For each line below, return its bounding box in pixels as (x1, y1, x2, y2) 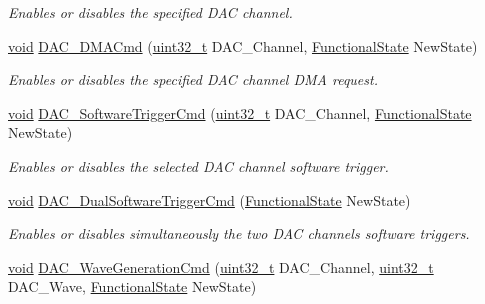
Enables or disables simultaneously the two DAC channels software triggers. (8, 223, 470, 244)
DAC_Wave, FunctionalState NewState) (8, 276, 257, 297)
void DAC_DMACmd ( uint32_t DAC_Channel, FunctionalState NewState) (8, 35, 478, 56)
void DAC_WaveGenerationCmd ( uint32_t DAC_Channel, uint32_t (8, 256, 434, 277)
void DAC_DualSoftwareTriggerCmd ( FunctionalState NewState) (8, 189, 411, 210)
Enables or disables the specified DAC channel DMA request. (8, 69, 378, 90)
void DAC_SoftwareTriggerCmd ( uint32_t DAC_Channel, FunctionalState (8, 102, 472, 123)
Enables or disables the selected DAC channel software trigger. (8, 155, 389, 176)
